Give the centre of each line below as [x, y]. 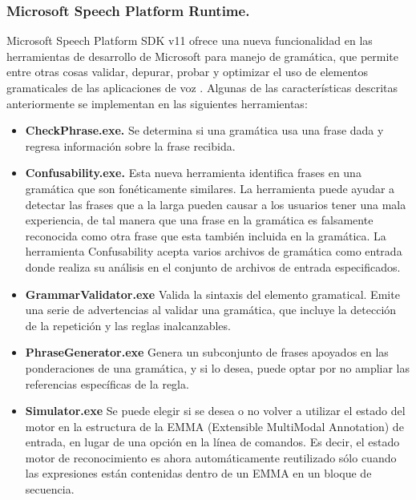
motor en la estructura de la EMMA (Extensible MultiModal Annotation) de [214, 426]
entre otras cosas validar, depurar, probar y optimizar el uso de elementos [188, 72]
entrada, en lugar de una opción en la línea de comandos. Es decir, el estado [212, 442]
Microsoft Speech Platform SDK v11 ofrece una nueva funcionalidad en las [190, 40]
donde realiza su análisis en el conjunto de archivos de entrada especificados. [213, 266]
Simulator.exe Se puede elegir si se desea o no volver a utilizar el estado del [215, 411]
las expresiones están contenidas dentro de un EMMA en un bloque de [198, 473]
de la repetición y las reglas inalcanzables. [128, 325]
